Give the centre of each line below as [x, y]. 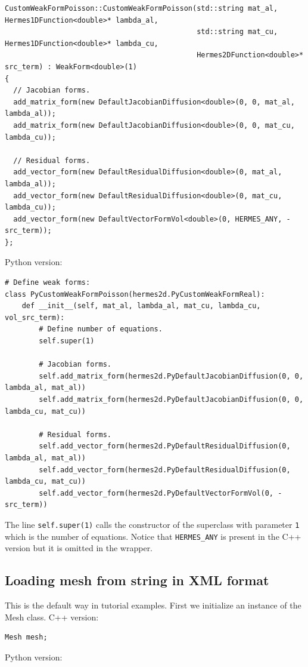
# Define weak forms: [48, 283]
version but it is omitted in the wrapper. [79, 548]
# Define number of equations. [101, 329]
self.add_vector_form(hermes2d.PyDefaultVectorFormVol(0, [156, 493]
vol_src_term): [35, 317]
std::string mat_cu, [237, 32]
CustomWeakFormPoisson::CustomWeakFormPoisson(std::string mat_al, [141, 8]
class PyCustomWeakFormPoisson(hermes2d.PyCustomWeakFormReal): [135, 294]
